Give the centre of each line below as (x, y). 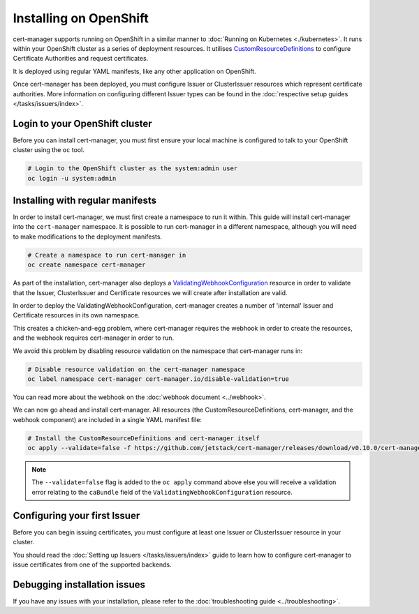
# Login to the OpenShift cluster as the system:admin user (133, 169)
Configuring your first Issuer (76, 515)
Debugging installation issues (79, 584)
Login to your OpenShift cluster (82, 123)
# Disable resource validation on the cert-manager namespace (136, 369)
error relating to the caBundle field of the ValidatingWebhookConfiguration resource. (162, 492)
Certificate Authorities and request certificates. (81, 59)
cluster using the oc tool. (49, 150)
